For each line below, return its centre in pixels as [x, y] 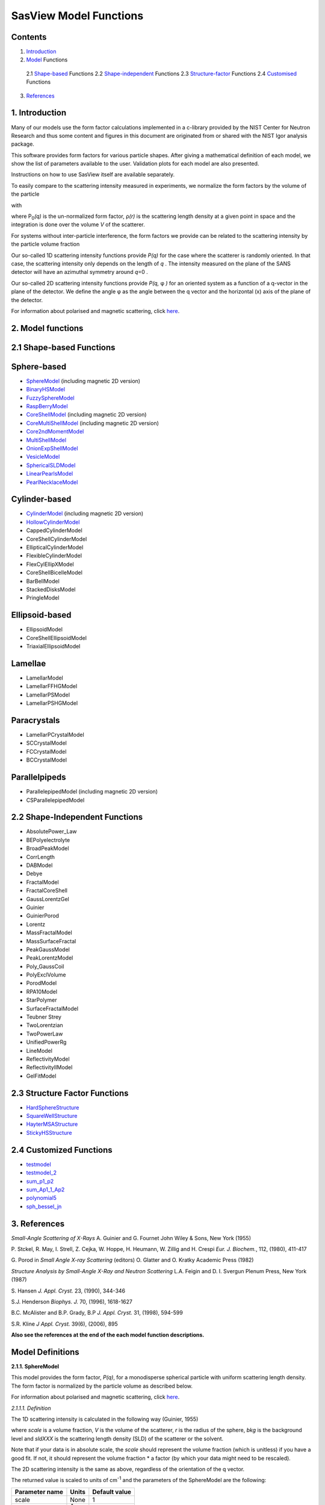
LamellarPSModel [48, 695]
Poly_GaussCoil [45, 966]
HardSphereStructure [53, 1107]
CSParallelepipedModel [55, 800]
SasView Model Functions [77, 16]
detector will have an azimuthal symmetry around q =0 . [80, 272]
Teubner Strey [44, 1017]
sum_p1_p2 [40, 1181]
